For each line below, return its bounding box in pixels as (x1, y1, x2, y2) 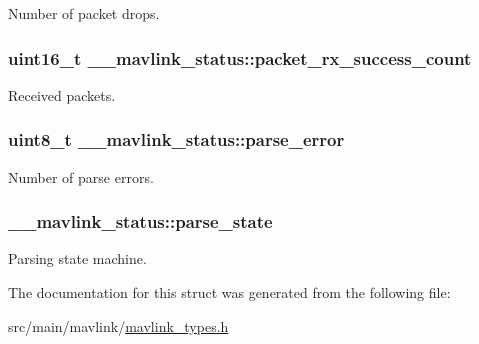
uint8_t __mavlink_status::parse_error (8, 127, 345, 152)
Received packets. (8, 84, 116, 105)
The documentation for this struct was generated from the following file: (8, 282, 451, 303)
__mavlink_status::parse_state (8, 209, 273, 234)
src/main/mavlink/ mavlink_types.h (8, 315, 229, 336)
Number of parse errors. (8, 166, 154, 187)
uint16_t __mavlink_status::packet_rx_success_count (8, 45, 472, 70)
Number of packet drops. (8, 3, 160, 23)
